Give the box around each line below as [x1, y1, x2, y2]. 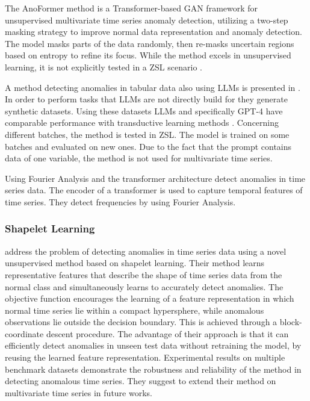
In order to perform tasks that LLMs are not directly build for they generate [5, 93, 288, 105]
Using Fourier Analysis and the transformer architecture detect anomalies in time [5, 172, 306, 184]
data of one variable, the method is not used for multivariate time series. [5, 152, 273, 164]
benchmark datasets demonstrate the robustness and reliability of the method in [5, 362, 302, 375]
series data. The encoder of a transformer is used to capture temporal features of [5, 184, 303, 196]
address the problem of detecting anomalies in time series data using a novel [5, 244, 287, 257]
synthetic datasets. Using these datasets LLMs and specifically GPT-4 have [5, 104, 283, 117]
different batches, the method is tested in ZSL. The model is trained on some [5, 128, 290, 140]
